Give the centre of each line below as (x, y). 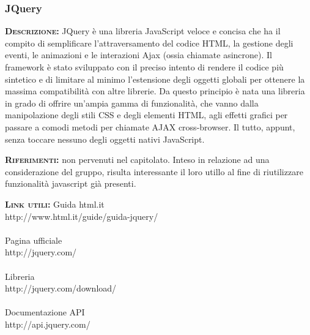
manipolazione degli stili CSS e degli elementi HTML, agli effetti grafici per (146, 115)
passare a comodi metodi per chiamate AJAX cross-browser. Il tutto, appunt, (150, 126)
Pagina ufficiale (34, 240)
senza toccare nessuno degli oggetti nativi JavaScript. (105, 139)
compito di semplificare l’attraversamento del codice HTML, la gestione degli (149, 43)
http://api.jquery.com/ (48, 324)
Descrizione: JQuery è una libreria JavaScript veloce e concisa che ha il (143, 31)
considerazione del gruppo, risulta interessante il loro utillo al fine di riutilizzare (154, 171)
